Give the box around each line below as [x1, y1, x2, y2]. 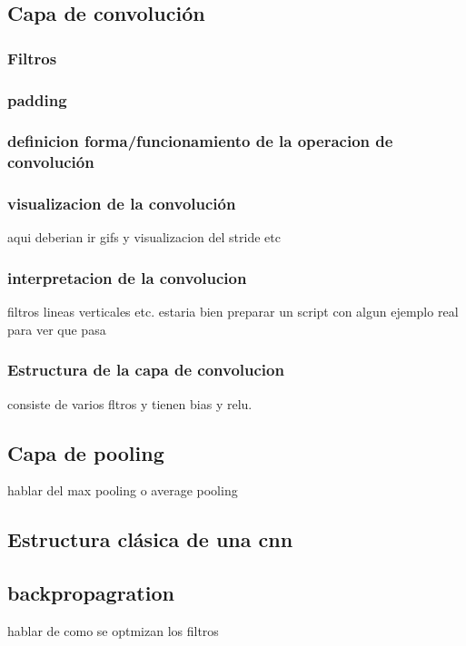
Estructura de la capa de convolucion [7, 358, 284, 381]
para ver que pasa [7, 319, 106, 338]
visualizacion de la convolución [7, 192, 236, 215]
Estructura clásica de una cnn [7, 525, 293, 553]
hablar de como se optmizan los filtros [7, 622, 219, 641]
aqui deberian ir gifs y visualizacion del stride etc [7, 228, 281, 247]
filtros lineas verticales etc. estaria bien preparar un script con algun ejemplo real [7, 302, 459, 321]
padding [7, 88, 67, 111]
